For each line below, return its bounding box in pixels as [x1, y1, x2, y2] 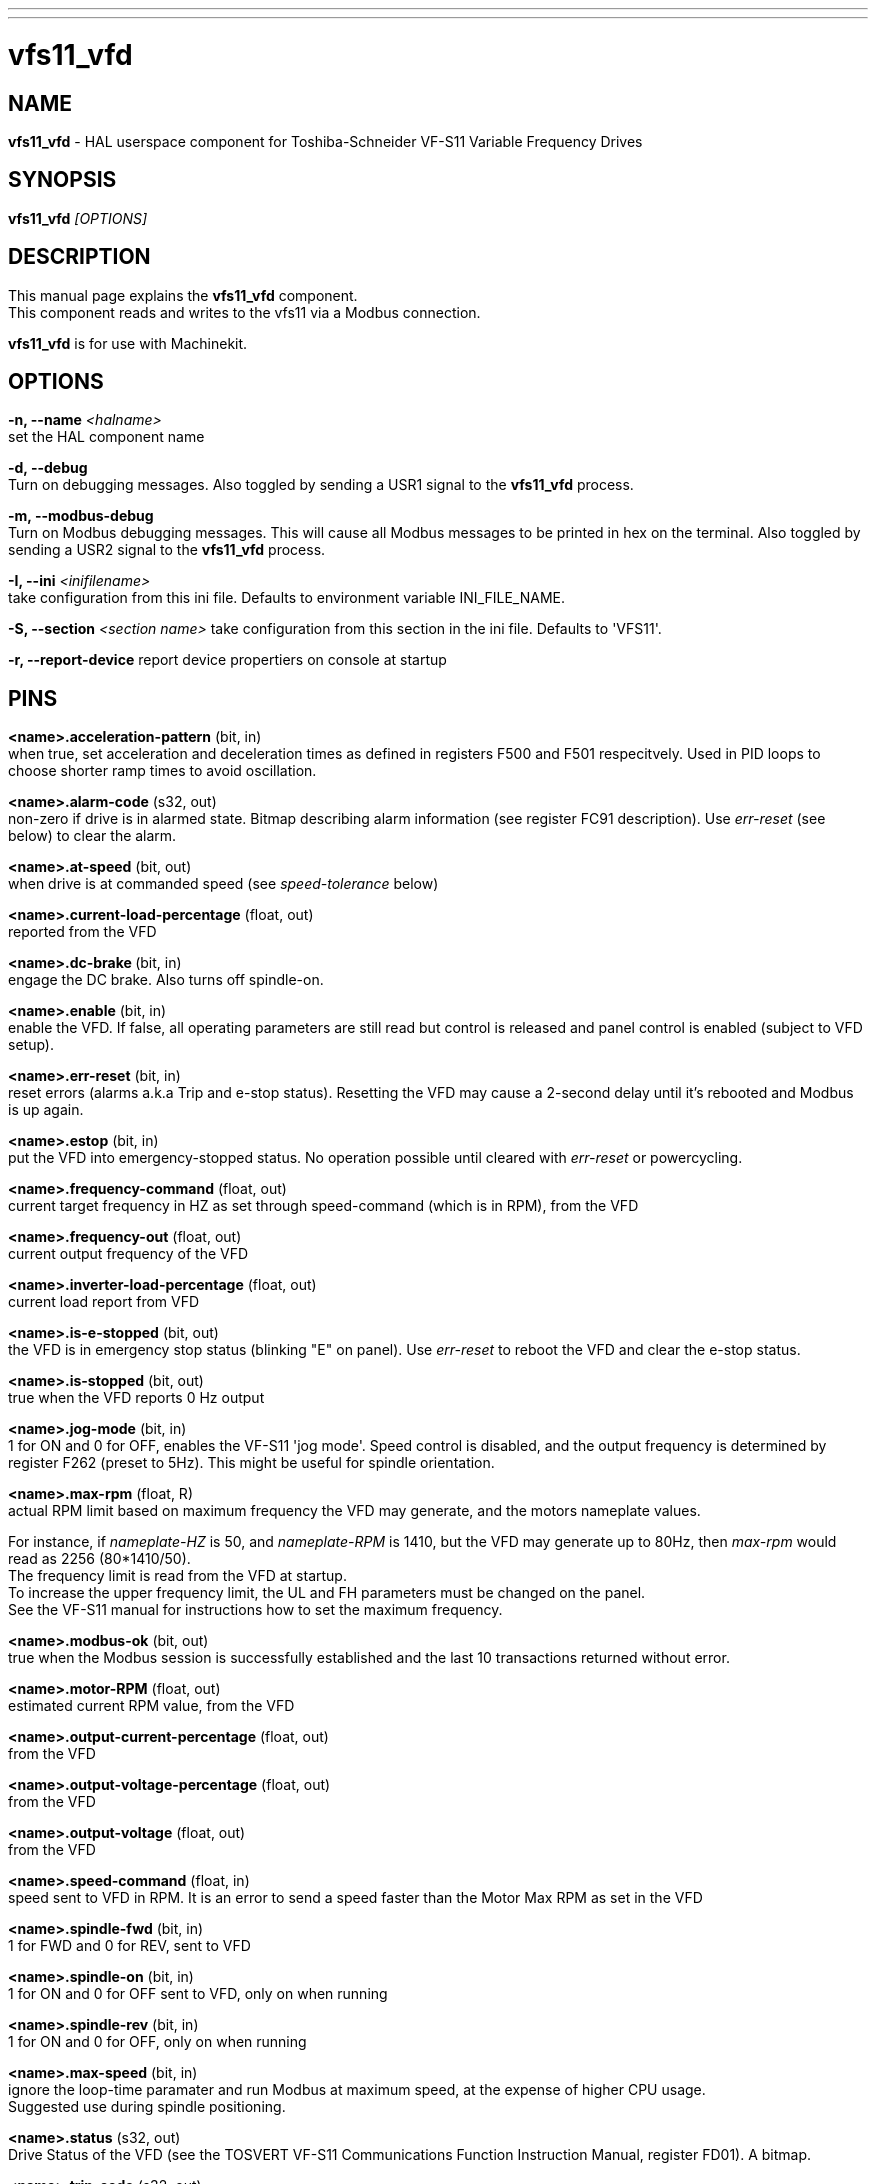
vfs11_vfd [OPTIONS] [8, 209, 148, 227]
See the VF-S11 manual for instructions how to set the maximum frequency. [8, 1601, 503, 1619]
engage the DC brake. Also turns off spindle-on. [8, 971, 324, 989]
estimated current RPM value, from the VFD [8, 1697, 295, 1715]
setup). [8, 1036, 54, 1054]
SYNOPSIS [8, 167, 117, 193]
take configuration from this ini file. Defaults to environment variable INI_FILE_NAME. [8, 589, 565, 607]
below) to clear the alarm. [8, 827, 177, 845]
